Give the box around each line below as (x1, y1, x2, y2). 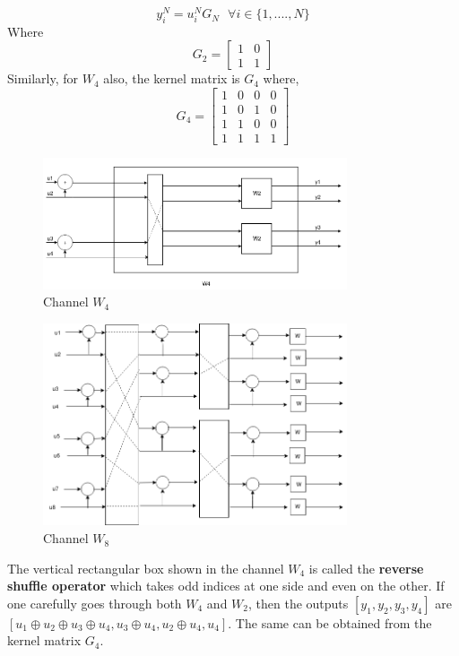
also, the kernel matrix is (103, 69, 240, 88)
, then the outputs (248, 593, 349, 612)
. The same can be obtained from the (228, 613, 432, 632)
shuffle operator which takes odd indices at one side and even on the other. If (7, 576, 445, 595)
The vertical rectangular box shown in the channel (7, 558, 284, 577)
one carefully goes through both (7, 593, 182, 612)
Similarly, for (7, 69, 79, 88)
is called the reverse (308, 558, 424, 577)
